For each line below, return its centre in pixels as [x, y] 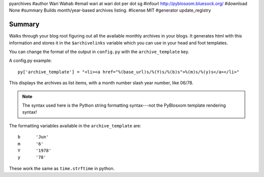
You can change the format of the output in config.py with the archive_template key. [99, 52]
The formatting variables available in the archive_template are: [75, 126]
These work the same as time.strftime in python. [62, 168]
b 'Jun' [33, 137]
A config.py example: [31, 60]
